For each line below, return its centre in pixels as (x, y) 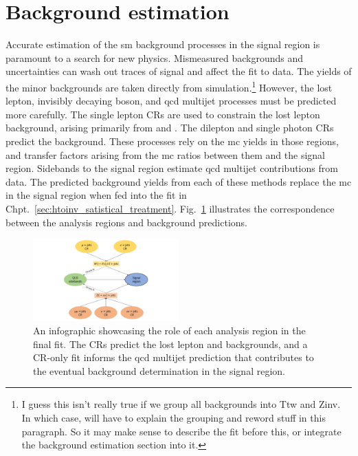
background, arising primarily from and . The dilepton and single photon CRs (170, 128)
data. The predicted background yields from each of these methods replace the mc (179, 181)
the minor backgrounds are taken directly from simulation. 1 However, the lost (169, 86)
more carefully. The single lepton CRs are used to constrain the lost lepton (163, 114)
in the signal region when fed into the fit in (96, 195)
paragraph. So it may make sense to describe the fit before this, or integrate (181, 431)
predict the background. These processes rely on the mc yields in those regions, (172, 141)
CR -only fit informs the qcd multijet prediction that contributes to (174, 357)
